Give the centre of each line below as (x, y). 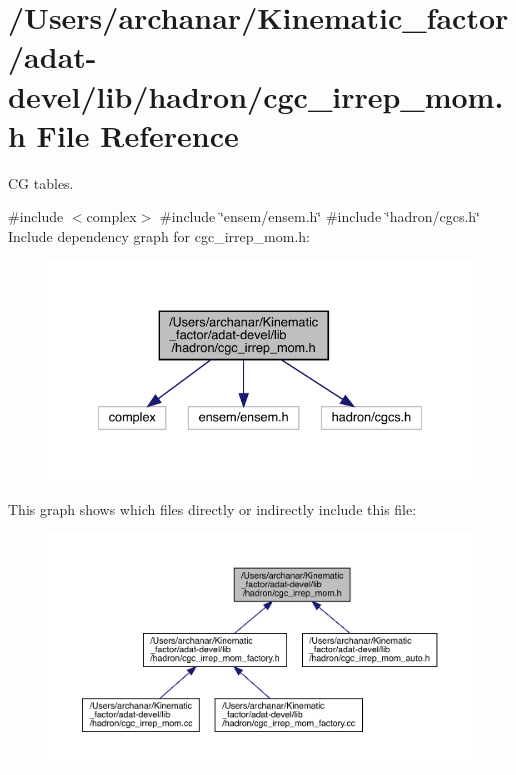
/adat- (52, 56)
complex (111, 216)
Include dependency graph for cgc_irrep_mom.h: (159, 235)
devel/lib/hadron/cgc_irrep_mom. (256, 95)
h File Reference (123, 134)
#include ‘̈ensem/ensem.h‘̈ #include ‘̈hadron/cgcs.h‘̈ (320, 216)
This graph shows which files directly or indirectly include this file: (212, 508)
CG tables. (41, 182)
